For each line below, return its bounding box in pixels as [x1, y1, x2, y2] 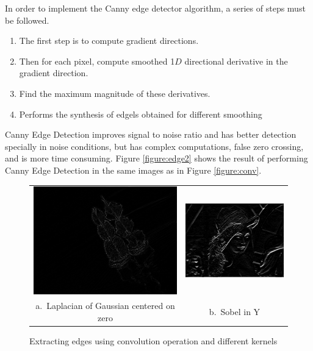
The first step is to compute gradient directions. [19, 34, 199, 47]
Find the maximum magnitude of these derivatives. [19, 87, 210, 99]
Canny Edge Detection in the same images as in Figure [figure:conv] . [5, 163, 262, 176]
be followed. [5, 13, 49, 26]
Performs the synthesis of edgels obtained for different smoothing [19, 107, 262, 120]
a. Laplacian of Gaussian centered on [35, 299, 175, 312]
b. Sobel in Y [209, 305, 261, 318]
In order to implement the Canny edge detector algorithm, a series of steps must [5, 2, 306, 14]
